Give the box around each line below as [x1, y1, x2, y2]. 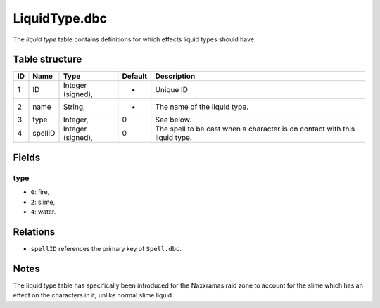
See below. [155, 115, 192, 124]
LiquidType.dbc [13, 11, 107, 26]
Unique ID [155, 85, 189, 95]
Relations [13, 226, 56, 238]
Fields [13, 151, 41, 163]
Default [122, 71, 148, 81]
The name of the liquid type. [155, 102, 249, 112]
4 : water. [30, 207, 56, 216]
